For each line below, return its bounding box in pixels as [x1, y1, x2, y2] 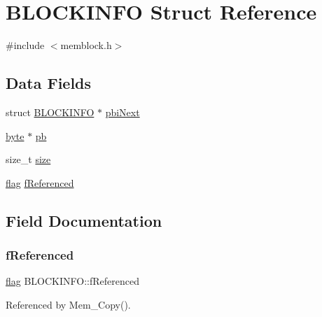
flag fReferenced [6, 175, 74, 190]
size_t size [6, 152, 51, 167]
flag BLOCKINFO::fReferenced [6, 274, 140, 288]
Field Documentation [6, 209, 162, 231]
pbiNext [105, 104, 140, 119]
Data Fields [6, 72, 92, 94]
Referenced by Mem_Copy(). [6, 297, 131, 311]
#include [6, 38, 45, 52]
